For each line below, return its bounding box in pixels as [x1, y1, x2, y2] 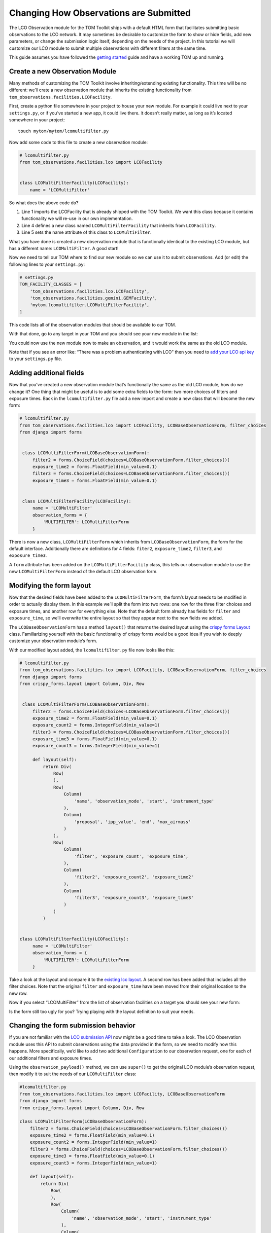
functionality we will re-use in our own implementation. [21, 216, 133, 221]
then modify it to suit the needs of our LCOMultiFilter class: [9, 1071, 136, 1077]
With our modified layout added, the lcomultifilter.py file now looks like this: [9, 647, 175, 653]
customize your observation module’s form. [9, 638, 98, 644]
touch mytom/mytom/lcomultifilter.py [18, 128, 109, 134]
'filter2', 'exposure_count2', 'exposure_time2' [74, 874, 194, 880]
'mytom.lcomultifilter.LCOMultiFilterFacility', [30, 302, 150, 308]
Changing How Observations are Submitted [9, 7, 191, 18]
